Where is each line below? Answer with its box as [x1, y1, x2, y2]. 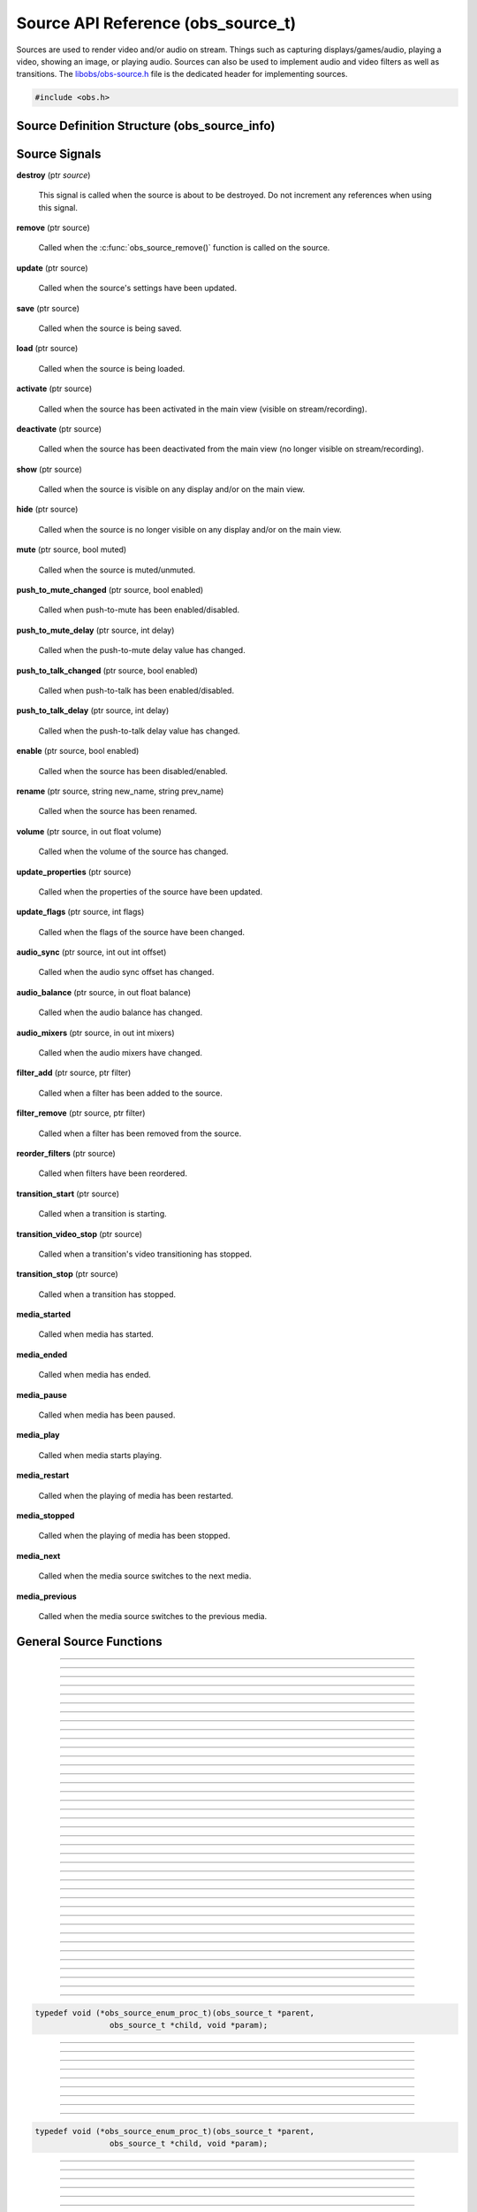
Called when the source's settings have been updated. [38, 283, 238, 294]
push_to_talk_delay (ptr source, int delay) [16, 705, 170, 716]
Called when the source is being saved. [38, 323, 182, 334]
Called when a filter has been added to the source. [38, 1087, 223, 1098]
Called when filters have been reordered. [38, 1168, 187, 1179]
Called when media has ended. [38, 1370, 152, 1380]
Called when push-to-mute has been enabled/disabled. [38, 604, 240, 615]
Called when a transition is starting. [38, 1209, 167, 1219]
